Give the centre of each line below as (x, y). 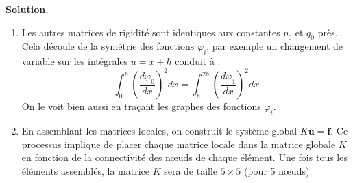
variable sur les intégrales (75, 61)
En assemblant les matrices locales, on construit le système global (159, 131)
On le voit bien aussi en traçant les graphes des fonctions (141, 106)
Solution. (27, 9)
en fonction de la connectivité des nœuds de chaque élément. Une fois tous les (184, 157)
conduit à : (198, 61)
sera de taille (191, 170)
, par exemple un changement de (275, 46)
